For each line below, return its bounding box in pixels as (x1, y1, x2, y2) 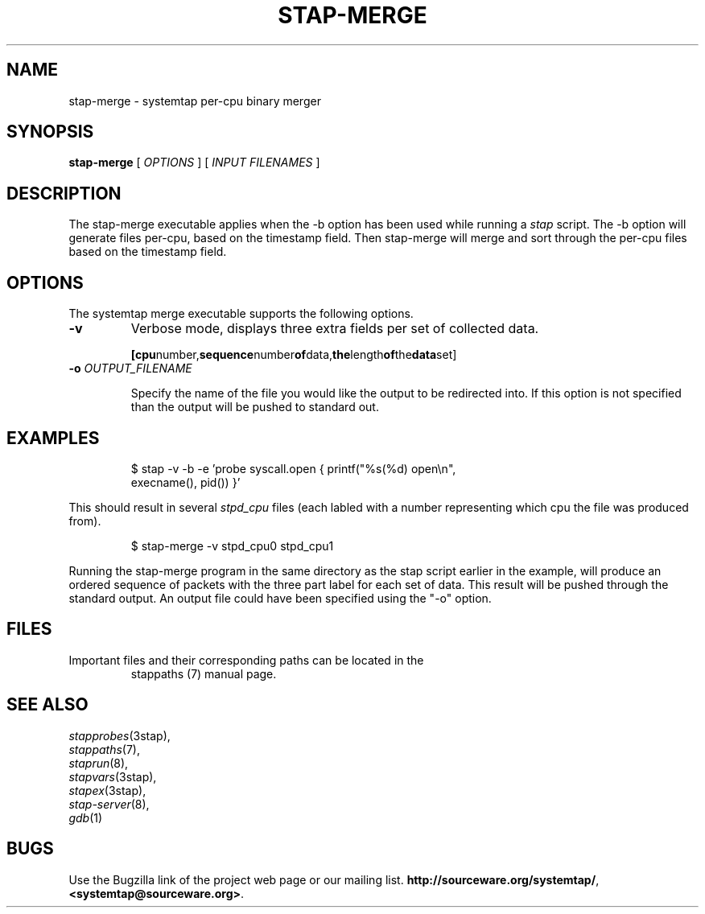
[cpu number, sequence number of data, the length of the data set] (130, 348, 457, 362)
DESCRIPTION (6, 183, 122, 204)
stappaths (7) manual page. (130, 666, 277, 681)
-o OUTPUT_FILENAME (68, 361, 192, 376)
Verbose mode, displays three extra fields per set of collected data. (130, 320, 539, 337)
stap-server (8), (68, 797, 150, 811)
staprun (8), (68, 755, 129, 770)
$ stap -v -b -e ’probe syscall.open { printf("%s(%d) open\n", (130, 461, 456, 476)
